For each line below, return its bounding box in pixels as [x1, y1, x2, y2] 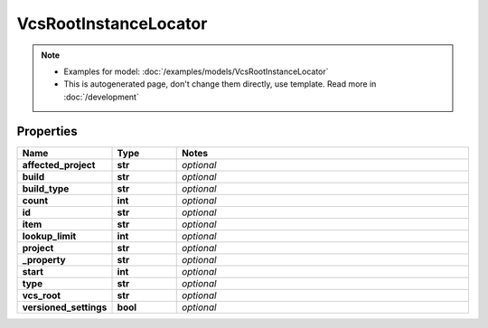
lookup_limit [22, 230, 77, 242]
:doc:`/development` [63, 91, 139, 102]
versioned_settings [22, 301, 108, 314]
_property [22, 253, 67, 266]
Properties [16, 123, 78, 139]
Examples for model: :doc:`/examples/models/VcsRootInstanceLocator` [63, 66, 329, 77]
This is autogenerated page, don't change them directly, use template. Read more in [63, 79, 377, 89]
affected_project [22, 158, 96, 171]
